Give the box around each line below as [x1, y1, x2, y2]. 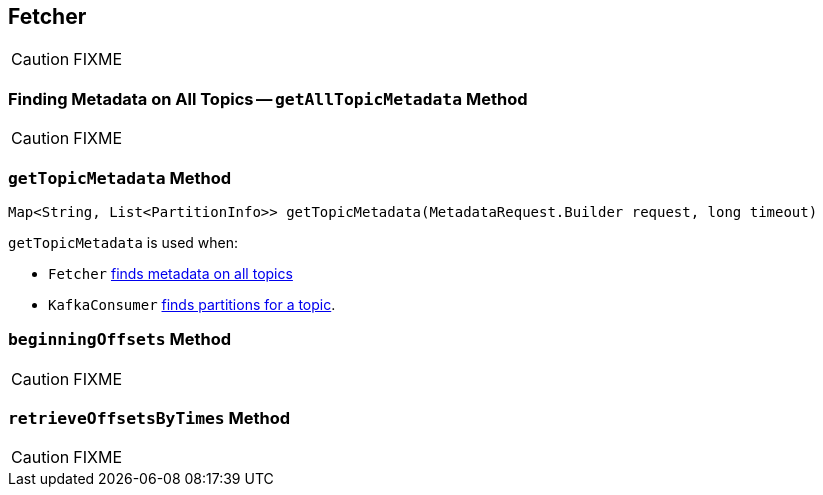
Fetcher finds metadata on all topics [48, 264, 293, 282]
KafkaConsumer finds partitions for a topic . [48, 295, 336, 313]
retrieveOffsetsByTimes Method [8, 408, 291, 429]
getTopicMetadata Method [8, 167, 232, 188]
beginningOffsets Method [8, 329, 232, 350]
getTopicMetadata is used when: [8, 233, 239, 251]
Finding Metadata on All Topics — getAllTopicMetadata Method [8, 88, 528, 109]
